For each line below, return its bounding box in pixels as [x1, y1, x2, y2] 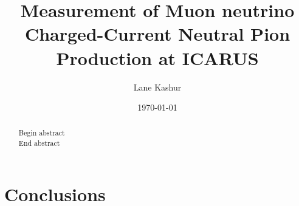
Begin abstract [18, 128, 65, 138]
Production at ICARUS [56, 45, 259, 70]
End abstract [18, 138, 60, 148]
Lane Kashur [133, 80, 182, 93]
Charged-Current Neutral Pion [24, 21, 290, 46]
